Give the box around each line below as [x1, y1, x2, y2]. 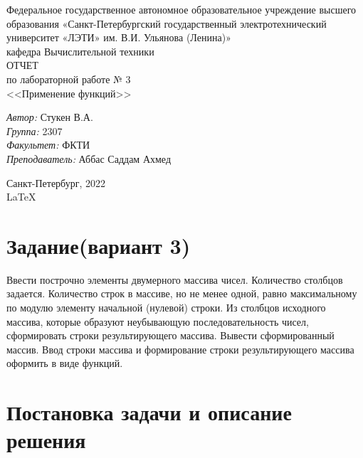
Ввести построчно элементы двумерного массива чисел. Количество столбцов [6, 272, 343, 287]
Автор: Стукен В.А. [6, 110, 93, 124]
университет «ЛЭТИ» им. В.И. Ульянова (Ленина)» [6, 30, 231, 45]
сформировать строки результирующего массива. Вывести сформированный [6, 328, 335, 343]
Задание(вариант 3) [6, 230, 191, 260]
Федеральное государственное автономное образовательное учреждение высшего [6, 2, 357, 16]
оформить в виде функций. [6, 356, 123, 371]
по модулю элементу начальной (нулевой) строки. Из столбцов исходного [6, 300, 326, 315]
